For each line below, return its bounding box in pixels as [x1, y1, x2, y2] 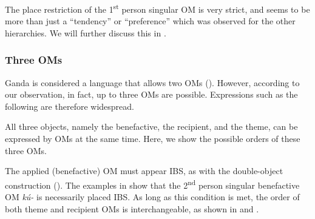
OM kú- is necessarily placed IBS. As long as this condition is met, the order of [5, 190, 300, 203]
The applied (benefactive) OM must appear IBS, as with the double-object [5, 164, 283, 177]
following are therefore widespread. [5, 99, 134, 112]
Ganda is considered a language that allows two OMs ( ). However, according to [5, 76, 300, 89]
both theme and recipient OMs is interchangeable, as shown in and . [5, 202, 259, 215]
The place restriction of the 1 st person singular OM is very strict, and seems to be [5, 1, 310, 15]
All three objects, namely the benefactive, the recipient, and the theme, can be [5, 120, 298, 133]
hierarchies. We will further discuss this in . [5, 26, 166, 39]
